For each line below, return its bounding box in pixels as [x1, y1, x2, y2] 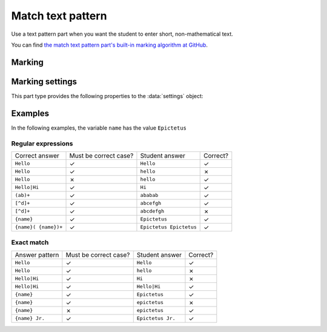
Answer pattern [15, 250, 59, 259]
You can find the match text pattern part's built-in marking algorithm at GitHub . [11, 41, 208, 48]
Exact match [11, 238, 49, 247]
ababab [140, 192, 159, 199]
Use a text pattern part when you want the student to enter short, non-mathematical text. [11, 30, 233, 38]
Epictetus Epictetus [140, 224, 197, 230]
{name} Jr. [15, 315, 45, 322]
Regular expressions [11, 139, 73, 148]
